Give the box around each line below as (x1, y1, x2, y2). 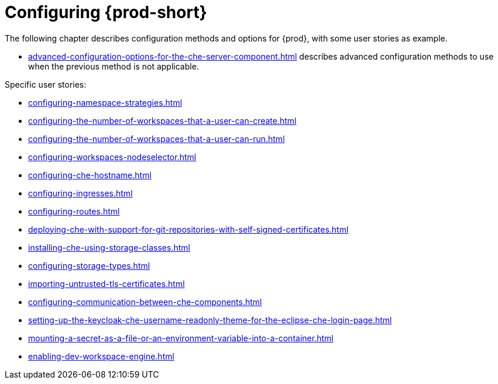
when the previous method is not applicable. (28, 61, 199, 71)
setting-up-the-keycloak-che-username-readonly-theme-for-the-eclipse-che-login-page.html (28, 314, 392, 325)
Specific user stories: (5, 79, 87, 89)
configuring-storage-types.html (28, 260, 150, 271)
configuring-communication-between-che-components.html (28, 296, 262, 307)
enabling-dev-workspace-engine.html (28, 351, 174, 361)
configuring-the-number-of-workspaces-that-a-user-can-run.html (28, 133, 285, 144)
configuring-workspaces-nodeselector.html (28, 151, 197, 162)
